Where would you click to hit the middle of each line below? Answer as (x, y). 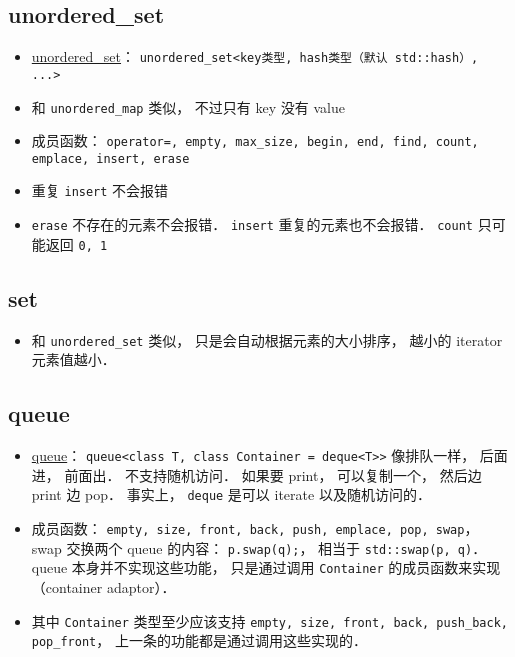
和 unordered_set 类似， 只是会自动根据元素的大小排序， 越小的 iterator (267, 339)
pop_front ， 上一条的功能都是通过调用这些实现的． (199, 640)
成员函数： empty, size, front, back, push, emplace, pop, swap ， (255, 528)
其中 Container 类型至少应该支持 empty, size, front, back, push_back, (269, 620)
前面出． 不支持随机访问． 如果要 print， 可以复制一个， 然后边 (273, 474)
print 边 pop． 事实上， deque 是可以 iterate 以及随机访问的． (231, 494)
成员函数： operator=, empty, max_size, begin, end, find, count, (255, 140)
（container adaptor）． (103, 586)
